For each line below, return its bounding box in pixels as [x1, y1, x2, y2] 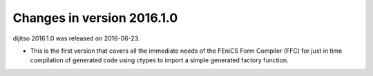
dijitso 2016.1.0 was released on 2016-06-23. [12, 34, 140, 42]
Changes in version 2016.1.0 [12, 10, 178, 25]
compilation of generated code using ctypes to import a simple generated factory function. [30, 56, 289, 64]
